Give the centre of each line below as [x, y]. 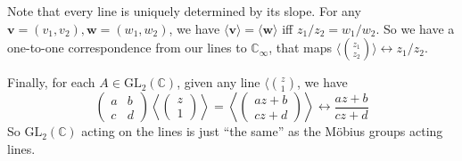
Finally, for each [51, 82]
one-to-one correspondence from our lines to [127, 48]
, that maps [301, 48]
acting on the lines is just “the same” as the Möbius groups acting [262, 131]
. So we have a [415, 28]
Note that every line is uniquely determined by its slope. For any [184, 11]
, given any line [219, 82]
